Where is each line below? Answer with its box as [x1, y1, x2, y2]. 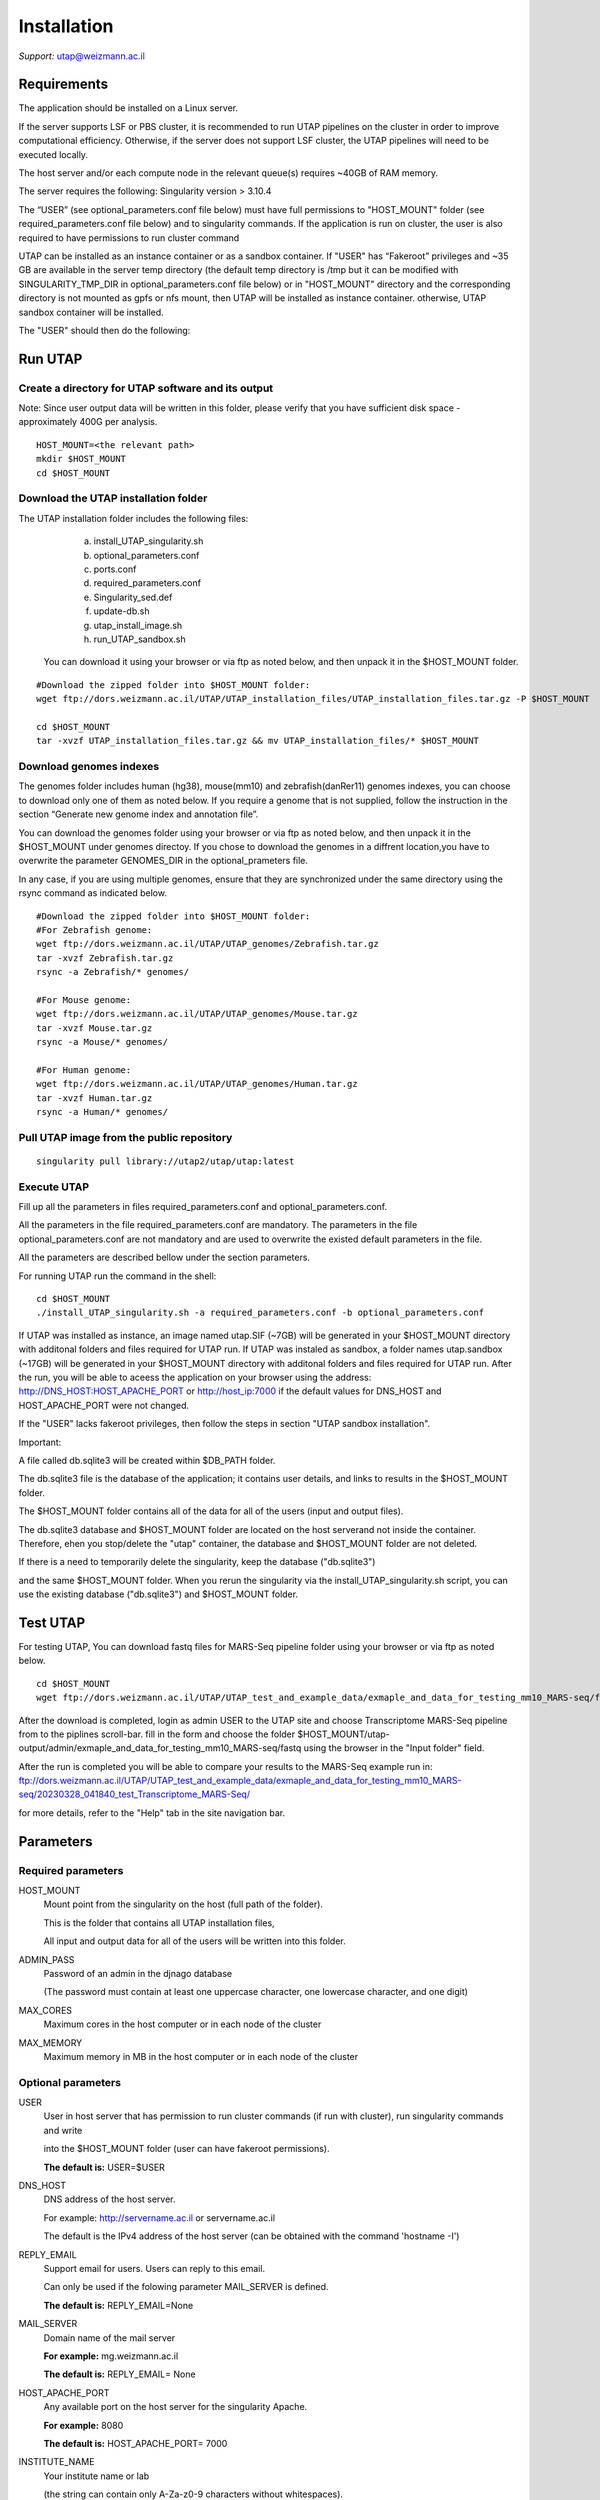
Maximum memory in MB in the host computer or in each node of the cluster [43, 2050, 359, 2062]
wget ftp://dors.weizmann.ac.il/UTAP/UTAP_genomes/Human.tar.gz [36, 1078, 359, 1090]
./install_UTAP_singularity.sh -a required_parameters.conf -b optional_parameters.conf [36, 1307, 485, 1319]
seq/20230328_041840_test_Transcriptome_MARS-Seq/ [18, 1788, 250, 1800]
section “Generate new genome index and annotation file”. [18, 808, 259, 820]
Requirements [18, 76, 109, 93]
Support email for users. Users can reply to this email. [43, 2262, 265, 2274]
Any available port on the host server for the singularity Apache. [43, 2401, 308, 2413]
